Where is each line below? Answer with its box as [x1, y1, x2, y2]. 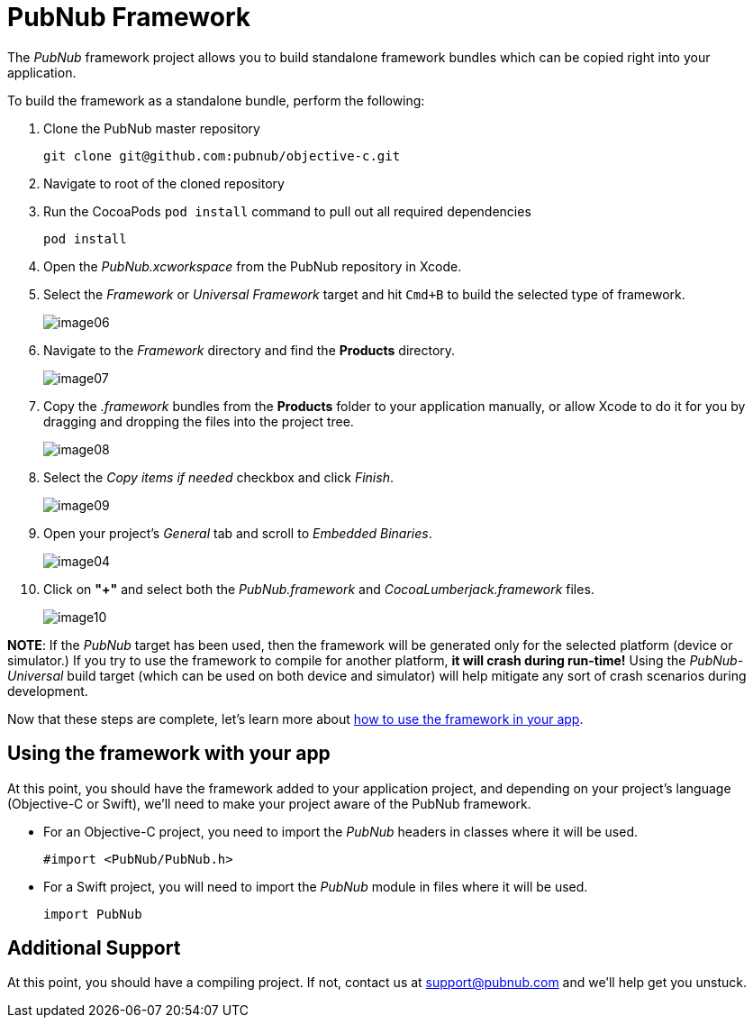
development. [7, 682, 88, 699]
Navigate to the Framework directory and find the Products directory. [43, 342, 456, 358]
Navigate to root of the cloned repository [43, 175, 285, 191]
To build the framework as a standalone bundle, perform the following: [7, 92, 425, 108]
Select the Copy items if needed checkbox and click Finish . [43, 469, 394, 485]
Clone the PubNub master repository [43, 120, 260, 136]
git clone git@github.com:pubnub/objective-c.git [43, 148, 401, 163]
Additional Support [7, 937, 181, 960]
